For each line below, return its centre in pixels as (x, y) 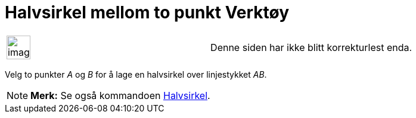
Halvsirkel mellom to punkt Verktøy (147, 12)
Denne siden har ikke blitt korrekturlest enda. (311, 47)
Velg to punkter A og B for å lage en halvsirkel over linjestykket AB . (136, 74)
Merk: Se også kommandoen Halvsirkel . (120, 95)
